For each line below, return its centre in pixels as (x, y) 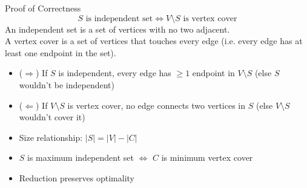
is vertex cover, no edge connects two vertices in (157, 105)
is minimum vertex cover (207, 157)
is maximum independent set (81, 157)
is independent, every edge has (115, 73)
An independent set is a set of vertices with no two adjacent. (117, 29)
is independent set (119, 18)
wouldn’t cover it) (52, 117)
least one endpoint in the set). (61, 52)
